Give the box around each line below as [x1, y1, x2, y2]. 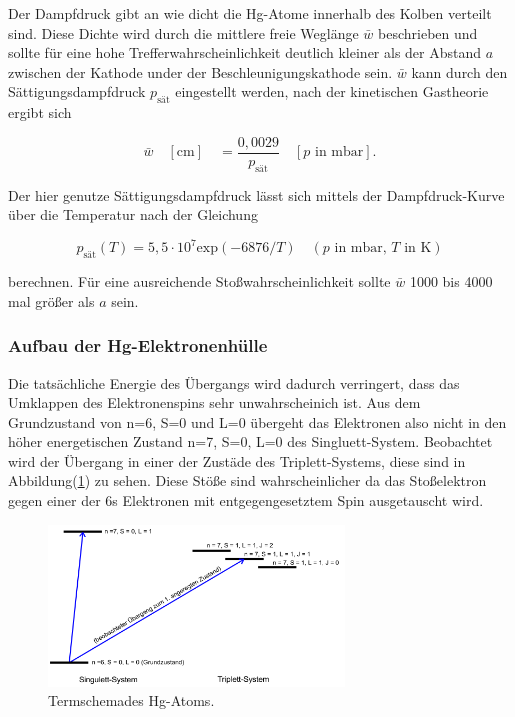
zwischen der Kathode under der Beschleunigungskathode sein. [8, 61, 393, 82]
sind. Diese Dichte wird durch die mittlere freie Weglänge [8, 22, 359, 43]
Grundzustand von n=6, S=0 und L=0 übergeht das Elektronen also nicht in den [8, 411, 507, 432]
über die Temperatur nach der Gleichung [8, 204, 258, 225]
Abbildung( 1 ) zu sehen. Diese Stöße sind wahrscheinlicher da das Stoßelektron [8, 470, 487, 491]
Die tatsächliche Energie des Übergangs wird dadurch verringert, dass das [8, 372, 460, 393]
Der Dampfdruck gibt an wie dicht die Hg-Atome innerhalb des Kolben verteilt [8, 3, 492, 23]
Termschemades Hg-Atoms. [48, 690, 215, 711]
